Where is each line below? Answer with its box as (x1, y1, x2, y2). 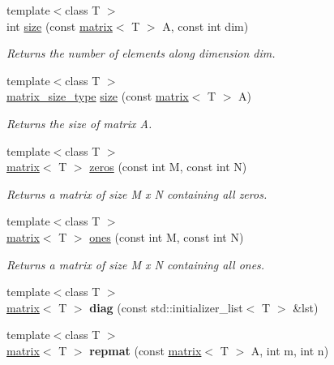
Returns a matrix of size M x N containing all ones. (6, 255, 265, 273)
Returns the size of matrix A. (6, 114, 152, 131)
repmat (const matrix (89, 341, 202, 359)
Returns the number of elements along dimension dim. (6, 45, 276, 62)
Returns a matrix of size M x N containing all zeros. (6, 185, 268, 202)
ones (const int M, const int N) (89, 228, 244, 245)
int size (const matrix (6, 17, 113, 34)
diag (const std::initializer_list (89, 298, 243, 316)
